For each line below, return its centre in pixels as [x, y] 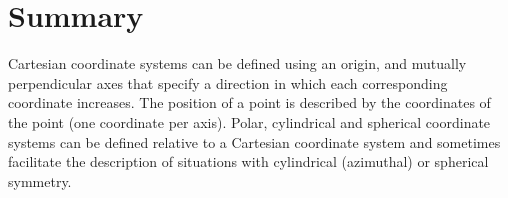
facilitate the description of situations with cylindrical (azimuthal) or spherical [248, 161]
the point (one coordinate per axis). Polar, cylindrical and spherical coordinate [249, 121]
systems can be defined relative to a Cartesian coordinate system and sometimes [254, 141]
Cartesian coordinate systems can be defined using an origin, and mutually [237, 63]
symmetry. [40, 180]
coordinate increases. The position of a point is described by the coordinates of [249, 102]
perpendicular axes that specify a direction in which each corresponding [228, 82]
